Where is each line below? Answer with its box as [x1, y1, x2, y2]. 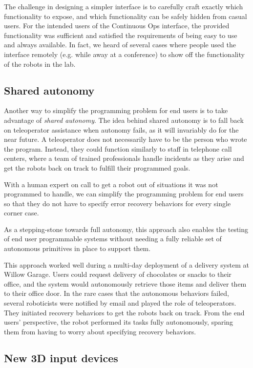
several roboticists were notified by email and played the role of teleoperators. [4, 298, 236, 308]
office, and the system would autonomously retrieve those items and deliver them [4, 278, 247, 289]
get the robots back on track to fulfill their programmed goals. [4, 162, 190, 173]
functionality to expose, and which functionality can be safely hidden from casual [4, 11, 247, 21]
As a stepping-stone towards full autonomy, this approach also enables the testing [4, 224, 249, 234]
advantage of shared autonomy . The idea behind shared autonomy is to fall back [4, 115, 244, 125]
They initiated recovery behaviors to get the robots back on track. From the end [4, 307, 245, 317]
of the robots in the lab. [4, 58, 76, 69]
